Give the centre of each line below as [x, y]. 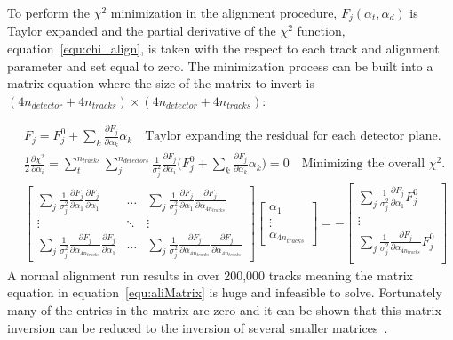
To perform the [49, 12]
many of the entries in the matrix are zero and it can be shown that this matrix [224, 309]
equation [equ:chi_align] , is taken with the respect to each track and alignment [223, 49]
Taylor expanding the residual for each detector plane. [293, 137]
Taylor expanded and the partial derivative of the [142, 31]
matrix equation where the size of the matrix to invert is [161, 83]
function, [321, 31]
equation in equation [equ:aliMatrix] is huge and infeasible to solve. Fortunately [225, 292]
